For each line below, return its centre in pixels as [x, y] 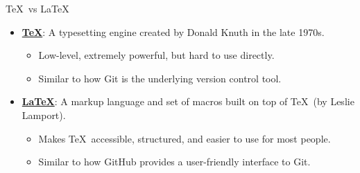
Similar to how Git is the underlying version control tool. [160, 78]
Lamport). [44, 115]
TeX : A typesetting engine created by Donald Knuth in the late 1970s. [173, 31]
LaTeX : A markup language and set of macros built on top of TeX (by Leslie [188, 101]
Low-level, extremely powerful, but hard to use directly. [156, 55]
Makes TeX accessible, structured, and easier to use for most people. [185, 138]
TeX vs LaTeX [37, 8]
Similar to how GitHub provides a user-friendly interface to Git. [174, 162]
